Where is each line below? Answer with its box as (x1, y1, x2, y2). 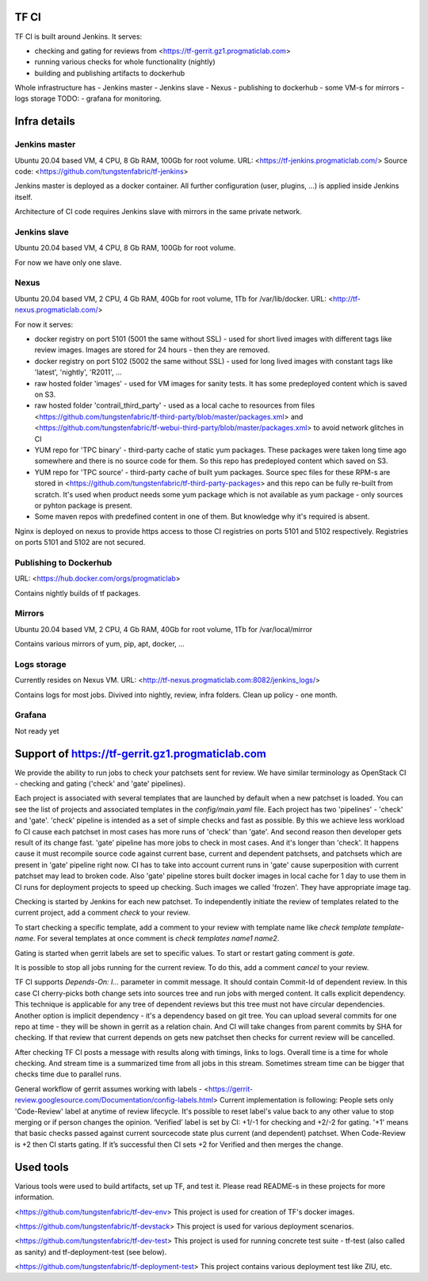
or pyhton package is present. (34, 501, 132, 510)
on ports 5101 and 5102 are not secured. (14, 538, 146, 547)
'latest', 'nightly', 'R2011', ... (34, 367, 122, 377)
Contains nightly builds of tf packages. (14, 588, 141, 598)
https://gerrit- (208, 1083, 254, 1094)
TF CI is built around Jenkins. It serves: (14, 32, 143, 41)
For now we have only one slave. (14, 258, 122, 267)
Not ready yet (14, 726, 59, 735)
